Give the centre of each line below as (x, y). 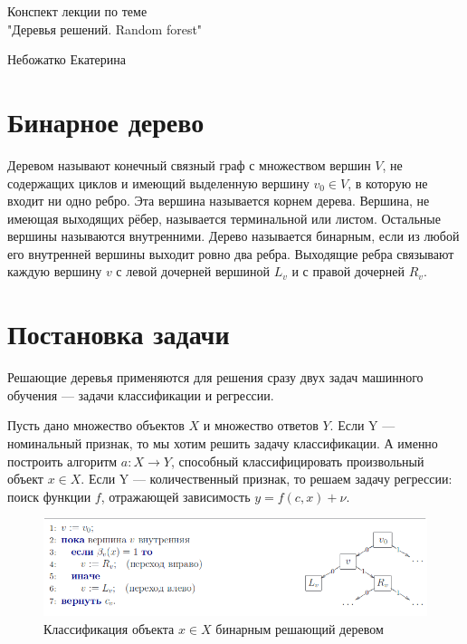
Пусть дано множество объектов (96, 425)
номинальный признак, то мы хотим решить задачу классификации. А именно (223, 442)
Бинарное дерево (106, 121)
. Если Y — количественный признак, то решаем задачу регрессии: (267, 479)
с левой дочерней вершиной (193, 271)
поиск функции (49, 496)
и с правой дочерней (348, 271)
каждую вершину (55, 271)
